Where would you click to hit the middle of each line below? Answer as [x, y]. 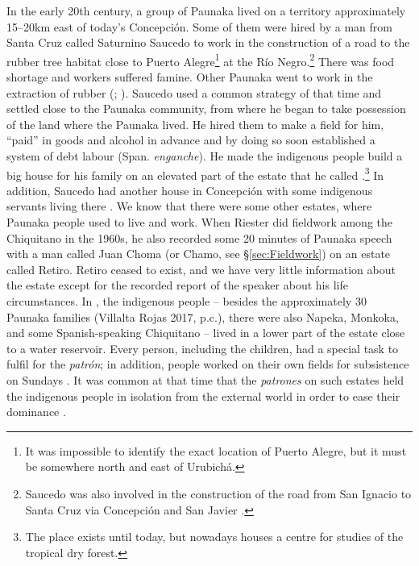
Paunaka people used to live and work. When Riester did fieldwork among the [200, 222]
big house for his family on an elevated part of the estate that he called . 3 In [195, 173]
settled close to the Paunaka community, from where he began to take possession [206, 108]
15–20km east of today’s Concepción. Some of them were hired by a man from [199, 26]
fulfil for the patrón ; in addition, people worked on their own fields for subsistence [208, 364]
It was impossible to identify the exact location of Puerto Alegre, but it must [216, 450]
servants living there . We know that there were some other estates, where [189, 206]
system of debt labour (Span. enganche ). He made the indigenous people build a [205, 156]
